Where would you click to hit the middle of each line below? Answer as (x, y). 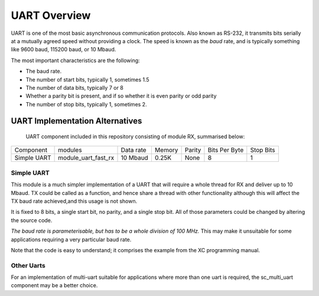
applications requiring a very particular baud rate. (71, 239)
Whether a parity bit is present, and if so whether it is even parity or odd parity (121, 96)
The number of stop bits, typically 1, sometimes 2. (86, 104)
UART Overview (51, 15)
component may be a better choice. (54, 285)
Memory (166, 150)
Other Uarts (28, 265)
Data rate (134, 150)
